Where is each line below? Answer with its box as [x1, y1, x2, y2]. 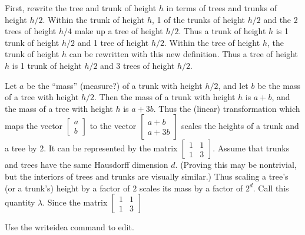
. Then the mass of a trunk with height [94, 91, 236, 103]
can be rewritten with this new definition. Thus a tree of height [69, 48, 299, 60]
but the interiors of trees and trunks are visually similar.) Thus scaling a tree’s [5, 170, 289, 182]
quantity [5, 196, 35, 208]
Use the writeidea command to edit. [5, 221, 134, 233]
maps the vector [5, 120, 63, 132]
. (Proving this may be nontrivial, [175, 158, 297, 171]
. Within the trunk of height [42, 13, 145, 25]
